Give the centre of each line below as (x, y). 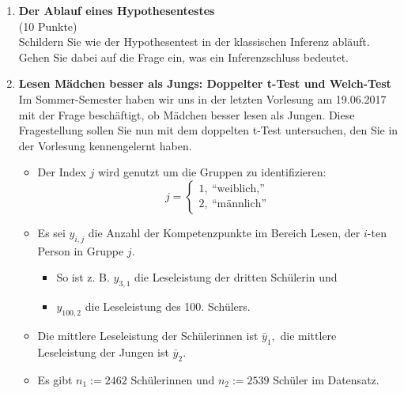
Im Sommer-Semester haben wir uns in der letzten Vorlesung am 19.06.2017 (202, 98)
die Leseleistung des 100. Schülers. (168, 306)
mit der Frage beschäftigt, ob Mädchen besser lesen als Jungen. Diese (187, 114)
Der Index (62, 172)
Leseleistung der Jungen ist (103, 351)
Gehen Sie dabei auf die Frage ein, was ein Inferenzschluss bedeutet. (183, 57)
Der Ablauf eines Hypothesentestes (117, 10)
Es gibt (55, 379)
